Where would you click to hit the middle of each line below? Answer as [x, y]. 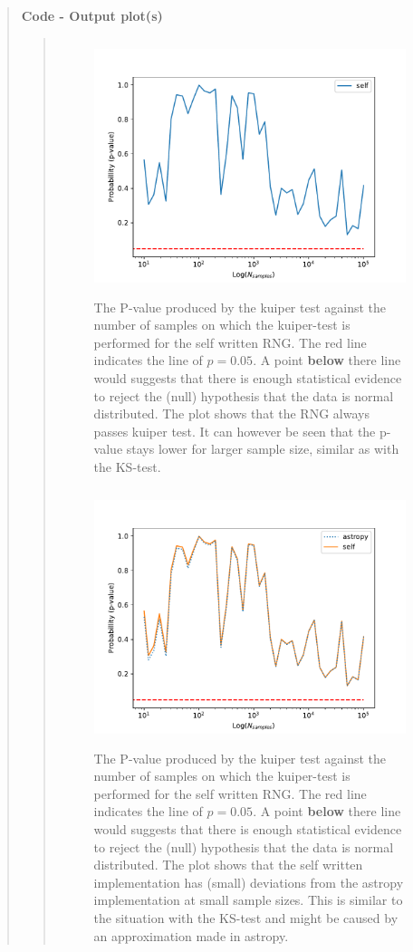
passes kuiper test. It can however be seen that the [235, 431]
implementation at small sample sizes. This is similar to [248, 900]
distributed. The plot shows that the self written [228, 865]
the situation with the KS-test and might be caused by [246, 917]
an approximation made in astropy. [191, 935]
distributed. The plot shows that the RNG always [231, 413]
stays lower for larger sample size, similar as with [263, 449]
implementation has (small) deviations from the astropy [249, 882]
